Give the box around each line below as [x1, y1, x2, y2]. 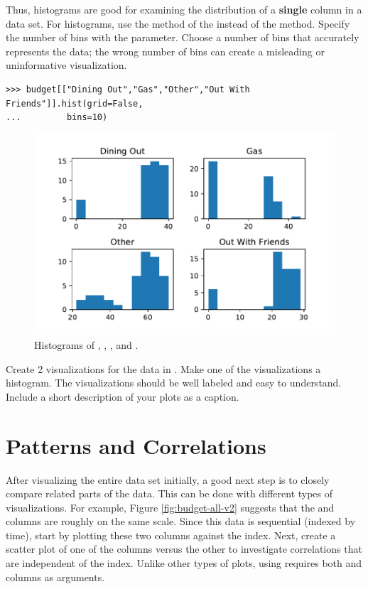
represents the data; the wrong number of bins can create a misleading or [6, 43, 325, 58]
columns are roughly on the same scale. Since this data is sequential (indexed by [6, 514, 356, 529]
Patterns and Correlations [6, 431, 266, 460]
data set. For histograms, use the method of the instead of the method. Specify [6, 16, 350, 31]
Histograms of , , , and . [34, 337, 139, 352]
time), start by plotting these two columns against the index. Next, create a [6, 527, 336, 542]
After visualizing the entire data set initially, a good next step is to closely [6, 472, 330, 487]
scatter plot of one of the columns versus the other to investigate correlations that [6, 541, 362, 556]
